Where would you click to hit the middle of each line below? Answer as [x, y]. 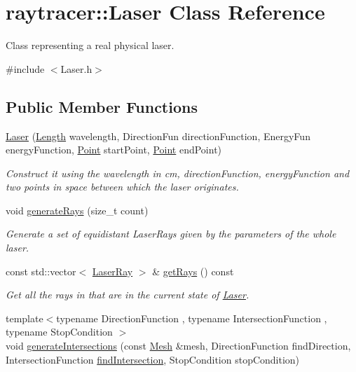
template [25, 318]
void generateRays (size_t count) [77, 210]
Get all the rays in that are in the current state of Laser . [128, 295]
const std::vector [41, 271]
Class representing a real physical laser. [90, 45]
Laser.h [76, 68]
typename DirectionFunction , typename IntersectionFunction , [192, 318]
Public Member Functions [102, 106]
